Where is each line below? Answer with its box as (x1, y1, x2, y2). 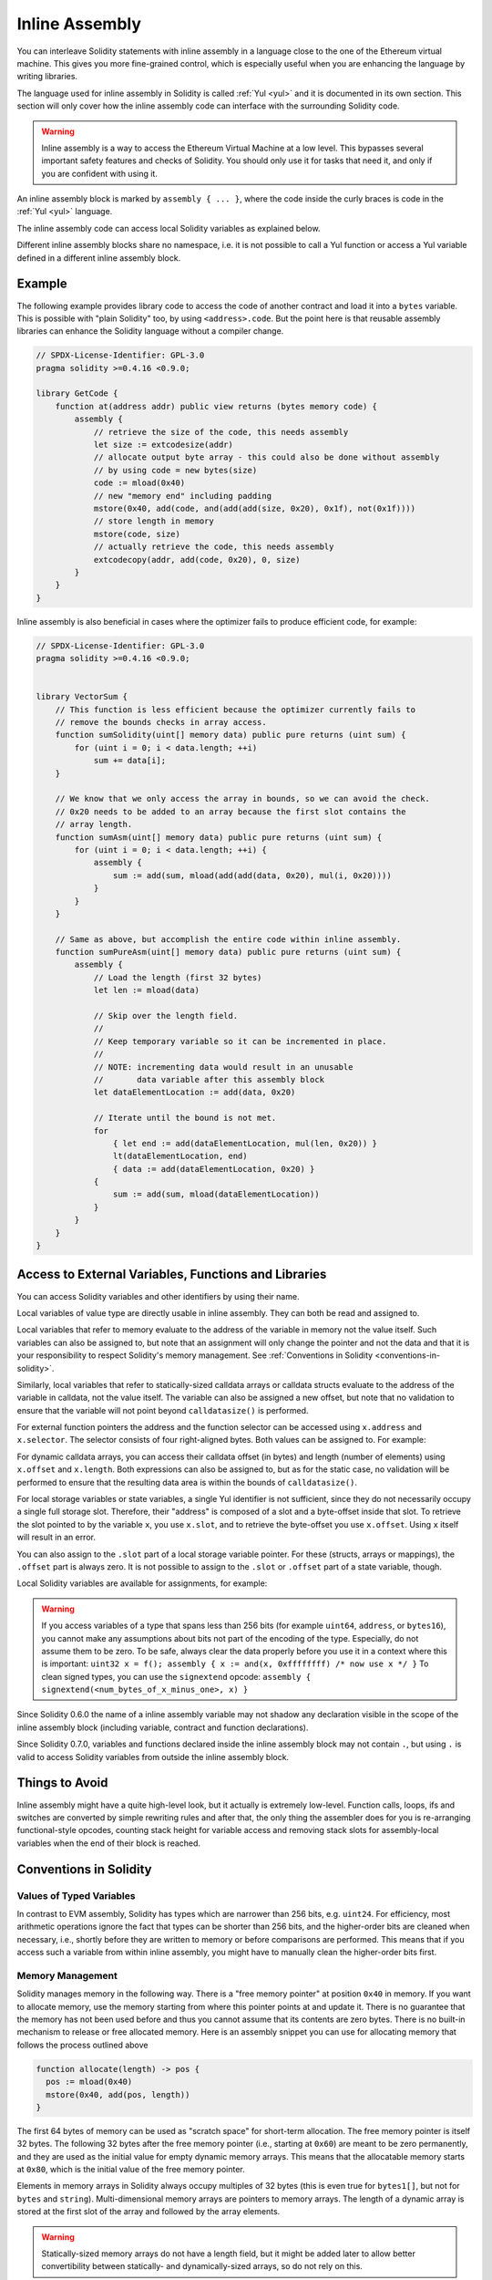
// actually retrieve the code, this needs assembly (93, 542, 334, 552)
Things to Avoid (16, 1775, 108, 1791)
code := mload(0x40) (93, 478, 186, 488)
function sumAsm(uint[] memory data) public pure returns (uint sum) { (55, 832, 383, 843)
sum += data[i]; (93, 755, 167, 766)
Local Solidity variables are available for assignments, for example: (16, 1578, 268, 1589)
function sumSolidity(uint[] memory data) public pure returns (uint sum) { (55, 730, 406, 741)
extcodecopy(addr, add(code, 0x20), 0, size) (93, 554, 301, 565)
